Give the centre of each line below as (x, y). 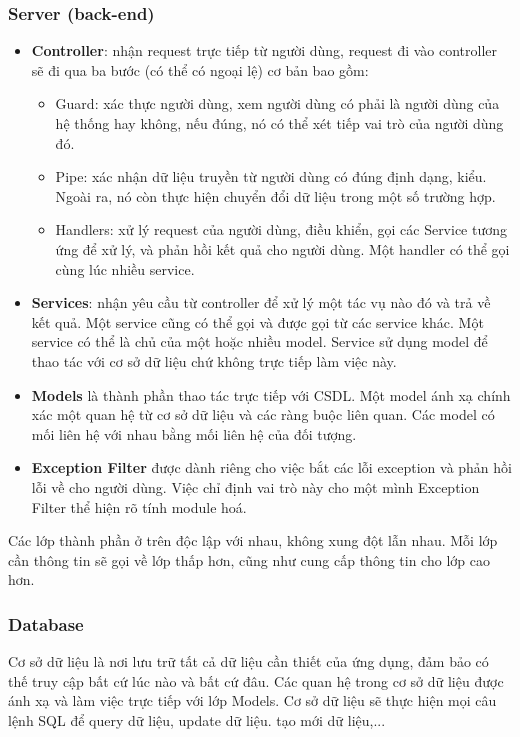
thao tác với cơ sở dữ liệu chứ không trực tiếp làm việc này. (214, 360)
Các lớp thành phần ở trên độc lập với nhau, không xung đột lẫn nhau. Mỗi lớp (253, 540)
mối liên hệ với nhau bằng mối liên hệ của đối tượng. (194, 433)
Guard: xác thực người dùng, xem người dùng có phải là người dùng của (277, 103)
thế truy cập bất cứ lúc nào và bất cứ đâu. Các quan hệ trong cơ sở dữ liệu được (256, 680)
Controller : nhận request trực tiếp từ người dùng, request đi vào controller (264, 50)
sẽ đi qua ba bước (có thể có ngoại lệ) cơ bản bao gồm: (200, 69)
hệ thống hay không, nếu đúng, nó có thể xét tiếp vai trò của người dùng (279, 123)
